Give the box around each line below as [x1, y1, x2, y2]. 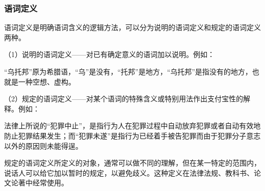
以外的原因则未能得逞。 [4, 140, 83, 151]
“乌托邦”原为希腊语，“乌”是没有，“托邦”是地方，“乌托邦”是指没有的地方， [4, 66, 252, 76]
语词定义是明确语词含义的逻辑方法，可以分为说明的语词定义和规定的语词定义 [4, 22, 261, 33]
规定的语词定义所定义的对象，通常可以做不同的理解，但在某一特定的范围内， [4, 157, 261, 168]
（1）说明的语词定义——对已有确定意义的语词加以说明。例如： [4, 49, 215, 60]
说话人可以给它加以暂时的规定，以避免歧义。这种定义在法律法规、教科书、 [4, 167, 254, 178]
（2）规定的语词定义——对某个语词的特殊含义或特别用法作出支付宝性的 [4, 93, 243, 104]
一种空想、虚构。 [18, 76, 75, 87]
